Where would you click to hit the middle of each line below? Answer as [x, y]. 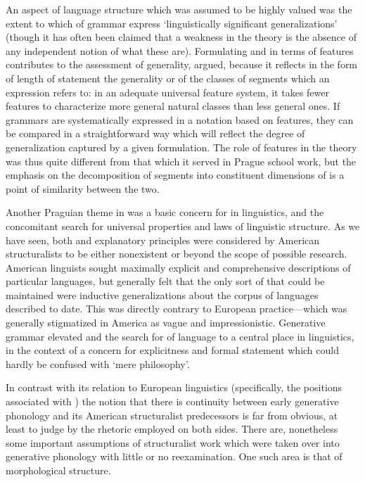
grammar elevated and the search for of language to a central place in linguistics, [180, 336]
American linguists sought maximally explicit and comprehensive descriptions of [178, 267]
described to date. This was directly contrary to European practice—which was [177, 309]
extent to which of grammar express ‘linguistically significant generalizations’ [172, 23]
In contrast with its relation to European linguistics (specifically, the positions [174, 387]
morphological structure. [58, 470]
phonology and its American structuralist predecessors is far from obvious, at [172, 415]
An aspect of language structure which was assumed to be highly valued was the [179, 9]
